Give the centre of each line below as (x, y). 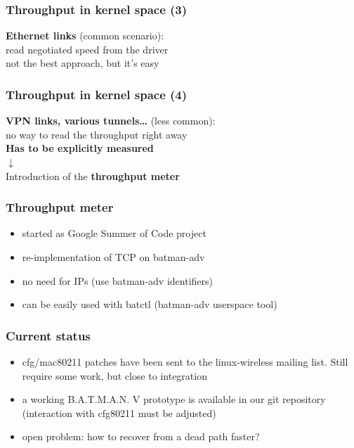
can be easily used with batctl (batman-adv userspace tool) (150, 304)
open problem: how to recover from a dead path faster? (141, 436)
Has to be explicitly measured (80, 148)
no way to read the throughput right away (97, 134)
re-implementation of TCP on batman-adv (113, 257)
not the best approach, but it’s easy (83, 63)
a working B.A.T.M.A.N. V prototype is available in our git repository (174, 399)
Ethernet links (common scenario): (85, 36)
